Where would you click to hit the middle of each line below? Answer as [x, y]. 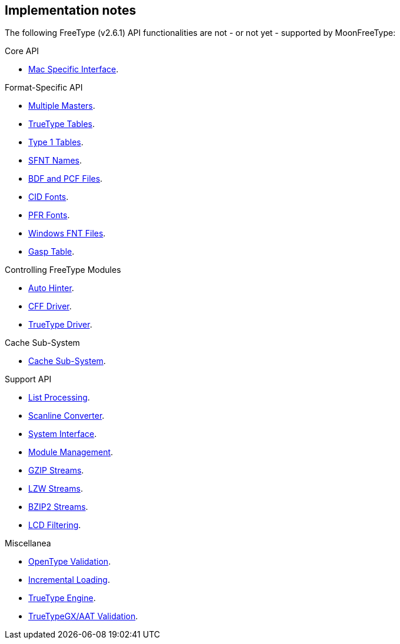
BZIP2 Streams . [58, 507]
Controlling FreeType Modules [63, 270]
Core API [22, 51]
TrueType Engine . [62, 598]
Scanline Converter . [66, 416]
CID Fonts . [49, 197]
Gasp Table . [51, 252]
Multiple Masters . [62, 106]
